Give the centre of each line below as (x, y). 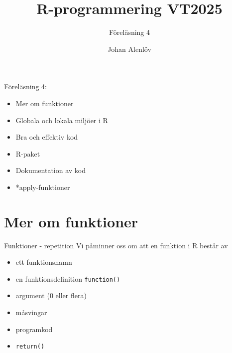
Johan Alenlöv (129, 49)
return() (30, 347)
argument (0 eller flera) (51, 295)
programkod (34, 329)
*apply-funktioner (43, 187)
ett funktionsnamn (44, 262)
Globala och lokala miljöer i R (62, 120)
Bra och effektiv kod (47, 137)
